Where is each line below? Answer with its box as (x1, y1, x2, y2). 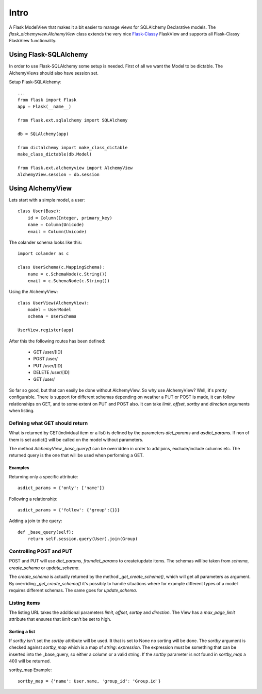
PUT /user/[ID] (33, 362, 63, 369)
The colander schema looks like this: (9, 239, 82, 245)
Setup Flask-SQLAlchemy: (9, 79, 62, 85)
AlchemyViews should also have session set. (9, 70, 99, 76)
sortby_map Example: (9, 667, 52, 673)
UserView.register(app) (17, 327, 74, 333)
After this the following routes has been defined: (9, 338, 106, 344)
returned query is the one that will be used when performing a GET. (9, 452, 144, 458)
